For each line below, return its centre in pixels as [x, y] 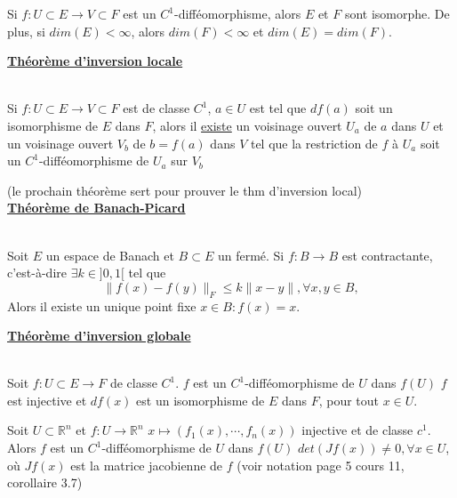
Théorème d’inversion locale [95, 61]
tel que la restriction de [314, 143]
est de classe [156, 108]
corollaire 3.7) [45, 482]
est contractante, [387, 255]
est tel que [278, 108]
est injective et [47, 400]
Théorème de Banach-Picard [96, 208]
